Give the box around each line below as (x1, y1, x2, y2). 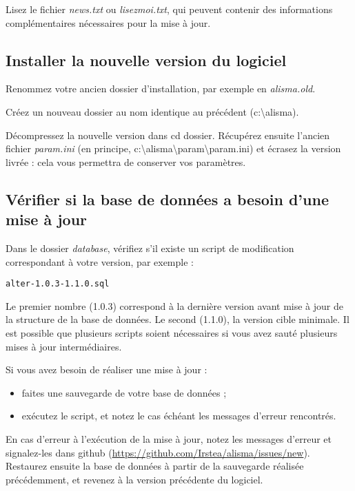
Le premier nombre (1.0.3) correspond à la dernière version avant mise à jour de (6, 298, 343, 313)
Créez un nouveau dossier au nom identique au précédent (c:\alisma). (6, 104, 299, 118)
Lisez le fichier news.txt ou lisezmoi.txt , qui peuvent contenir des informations (6, 2, 333, 16)
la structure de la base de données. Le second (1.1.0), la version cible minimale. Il (6, 312, 349, 326)
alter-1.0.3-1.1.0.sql (6, 279, 110, 289)
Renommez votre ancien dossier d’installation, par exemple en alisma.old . (6, 81, 316, 96)
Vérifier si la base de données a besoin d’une (6, 188, 329, 209)
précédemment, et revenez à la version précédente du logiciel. (6, 472, 263, 486)
